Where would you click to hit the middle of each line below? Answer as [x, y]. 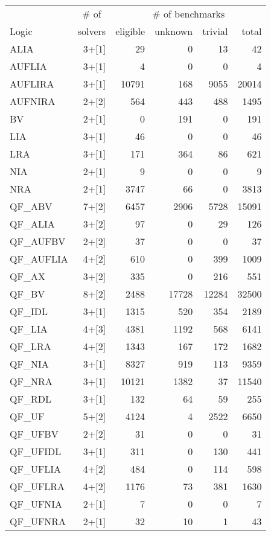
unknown [174, 31]
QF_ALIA [32, 224]
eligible [130, 31]
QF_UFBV [34, 434]
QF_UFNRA [38, 521]
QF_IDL [29, 311]
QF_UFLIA [36, 469]
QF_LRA [30, 346]
